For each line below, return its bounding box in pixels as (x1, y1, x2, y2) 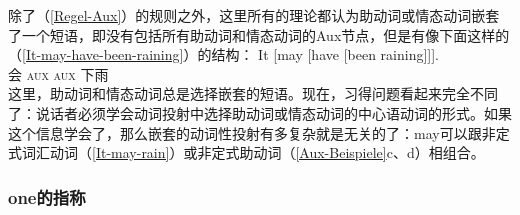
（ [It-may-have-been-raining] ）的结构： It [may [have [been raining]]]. (8, 44, 439, 65)
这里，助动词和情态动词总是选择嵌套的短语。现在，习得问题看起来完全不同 (8, 83, 498, 104)
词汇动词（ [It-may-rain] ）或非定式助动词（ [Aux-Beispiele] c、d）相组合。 (21, 142, 485, 163)
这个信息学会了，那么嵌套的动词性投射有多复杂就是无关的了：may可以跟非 (8, 122, 496, 143)
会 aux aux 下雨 (8, 63, 109, 84)
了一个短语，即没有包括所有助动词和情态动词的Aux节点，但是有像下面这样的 (8, 24, 510, 45)
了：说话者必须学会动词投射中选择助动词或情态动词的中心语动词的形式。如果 (8, 102, 512, 123)
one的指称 (8, 184, 86, 209)
